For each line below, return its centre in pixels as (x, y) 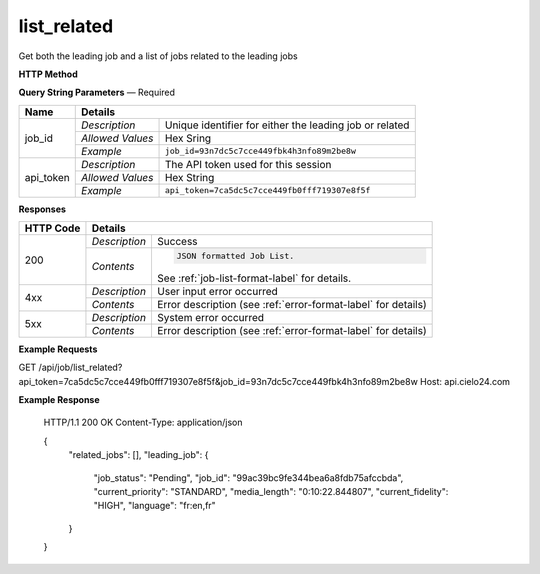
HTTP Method (48, 74)
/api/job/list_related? (80, 367)
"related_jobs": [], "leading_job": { (138, 455)
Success (177, 242)
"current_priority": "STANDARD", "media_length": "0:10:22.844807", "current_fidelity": (271, 492)
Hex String (189, 177)
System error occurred (210, 317)
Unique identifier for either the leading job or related (287, 125)
